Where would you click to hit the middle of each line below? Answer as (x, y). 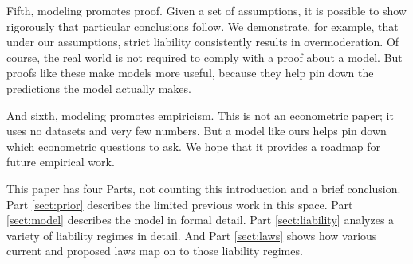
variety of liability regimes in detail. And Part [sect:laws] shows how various (192, 235)
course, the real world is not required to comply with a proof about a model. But (205, 57)
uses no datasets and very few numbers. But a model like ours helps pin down (197, 131)
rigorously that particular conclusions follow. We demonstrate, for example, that (203, 26)
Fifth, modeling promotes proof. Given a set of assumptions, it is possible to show (206, 10)
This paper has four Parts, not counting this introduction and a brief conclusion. (204, 188)
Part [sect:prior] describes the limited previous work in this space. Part (180, 204)
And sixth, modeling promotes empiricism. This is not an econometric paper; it (200, 115)
